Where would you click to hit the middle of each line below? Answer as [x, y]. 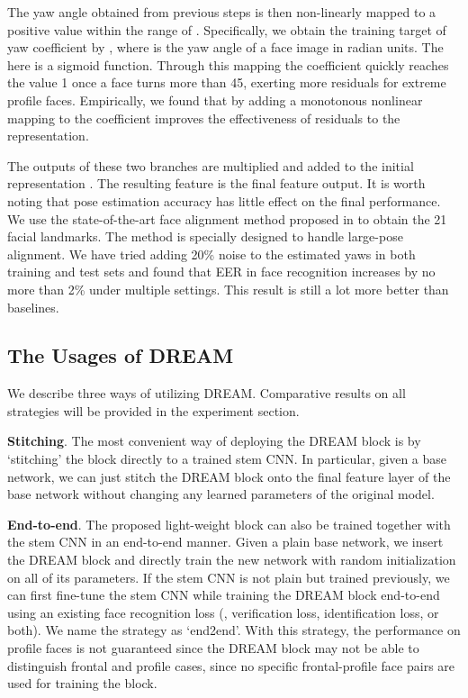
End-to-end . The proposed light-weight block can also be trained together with [229, 524]
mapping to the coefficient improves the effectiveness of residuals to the [204, 118]
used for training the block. [82, 683]
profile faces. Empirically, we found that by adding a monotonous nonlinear [215, 100]
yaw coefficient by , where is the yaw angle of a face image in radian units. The [225, 47]
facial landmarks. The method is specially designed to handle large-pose [205, 236]
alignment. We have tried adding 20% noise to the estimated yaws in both [211, 254]
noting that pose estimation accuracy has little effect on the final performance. [224, 200]
